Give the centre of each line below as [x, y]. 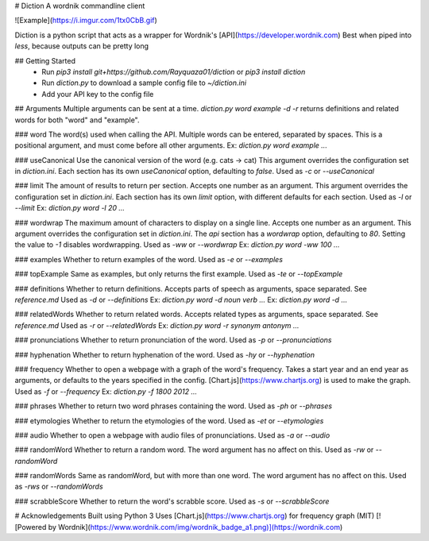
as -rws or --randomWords [59, 487]
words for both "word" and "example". [77, 120]
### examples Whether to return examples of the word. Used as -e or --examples [149, 259]
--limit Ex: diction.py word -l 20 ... [70, 208]
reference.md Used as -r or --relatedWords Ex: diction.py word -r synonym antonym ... [157, 325]
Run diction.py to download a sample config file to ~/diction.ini [144, 83]
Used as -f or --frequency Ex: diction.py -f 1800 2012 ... [106, 391]
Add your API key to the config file [98, 94]
